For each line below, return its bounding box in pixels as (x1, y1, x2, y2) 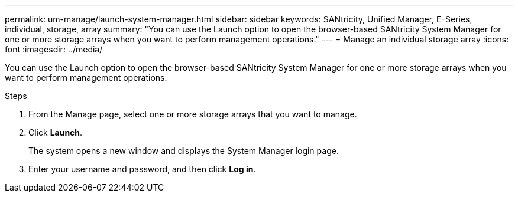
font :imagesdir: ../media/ (5, 44, 103, 54)
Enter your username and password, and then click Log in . (28, 164, 256, 174)
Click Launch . (28, 127, 83, 137)
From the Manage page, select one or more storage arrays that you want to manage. (28, 109, 357, 119)
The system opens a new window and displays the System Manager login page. (28, 146, 339, 156)
